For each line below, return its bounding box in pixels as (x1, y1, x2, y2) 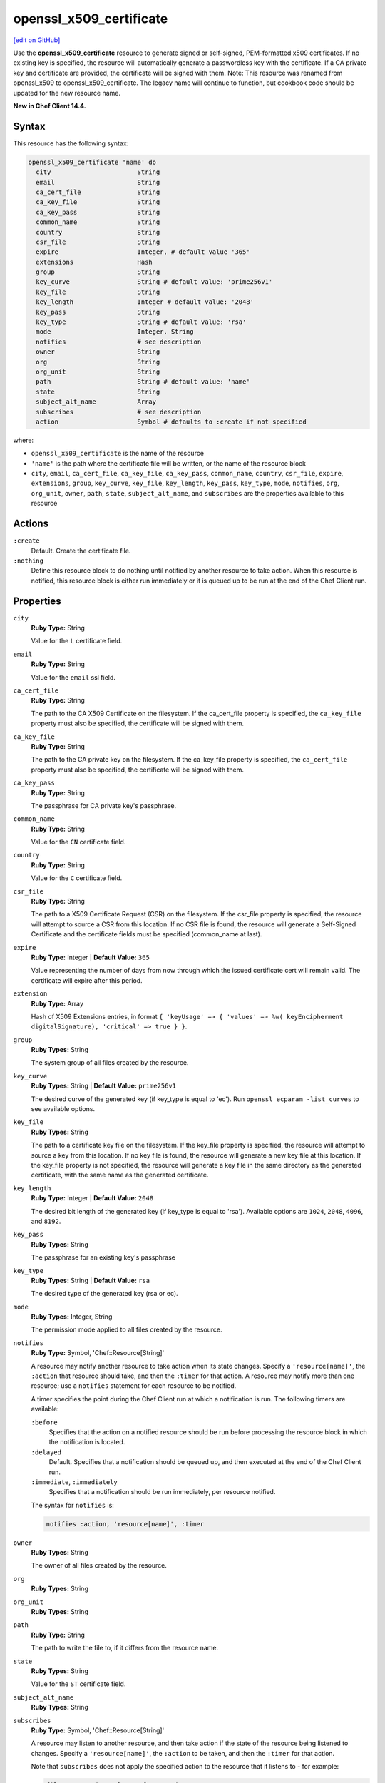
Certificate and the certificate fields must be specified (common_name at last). (31, 930, 262, 939)
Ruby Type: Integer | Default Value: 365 (31, 953, 150, 961)
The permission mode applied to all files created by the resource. (31, 1325, 222, 1334)
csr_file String (36, 237, 160, 246)
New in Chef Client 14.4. (13, 101, 86, 110)
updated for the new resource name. (13, 88, 121, 97)
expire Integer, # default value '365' (36, 248, 250, 256)
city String (36, 168, 160, 176)
